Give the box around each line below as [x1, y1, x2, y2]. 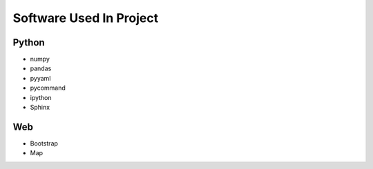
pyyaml [30, 74, 51, 82]
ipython [30, 93, 52, 101]
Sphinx [30, 103, 50, 112]
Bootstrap [30, 139, 59, 148]
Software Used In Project [12, 10, 159, 26]
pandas [30, 64, 52, 72]
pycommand [30, 83, 66, 92]
